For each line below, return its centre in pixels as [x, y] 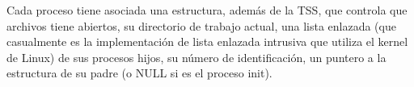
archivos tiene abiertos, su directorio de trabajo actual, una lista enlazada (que [201, 25]
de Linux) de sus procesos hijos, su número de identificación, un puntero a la [196, 57]
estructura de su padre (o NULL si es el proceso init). [139, 73]
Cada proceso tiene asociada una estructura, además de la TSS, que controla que [207, 10]
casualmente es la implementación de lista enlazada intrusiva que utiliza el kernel [207, 41]
